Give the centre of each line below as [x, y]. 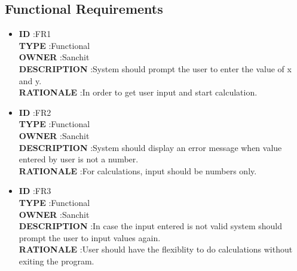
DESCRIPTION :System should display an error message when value [150, 147]
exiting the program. [56, 261]
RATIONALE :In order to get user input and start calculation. [138, 92]
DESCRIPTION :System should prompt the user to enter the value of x [155, 68]
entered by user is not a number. [79, 159]
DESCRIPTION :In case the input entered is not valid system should [151, 226]
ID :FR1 [35, 34]
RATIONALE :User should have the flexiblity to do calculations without [156, 249]
